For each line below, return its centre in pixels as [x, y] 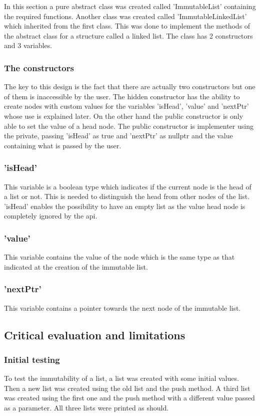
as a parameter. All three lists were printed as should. [86, 407]
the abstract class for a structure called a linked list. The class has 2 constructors [128, 35]
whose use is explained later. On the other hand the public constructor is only [124, 116]
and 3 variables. [28, 45]
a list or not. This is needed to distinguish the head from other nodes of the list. [127, 196]
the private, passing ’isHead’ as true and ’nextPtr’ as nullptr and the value [118, 136]
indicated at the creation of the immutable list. [76, 266]
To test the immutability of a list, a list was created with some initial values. [121, 378]
